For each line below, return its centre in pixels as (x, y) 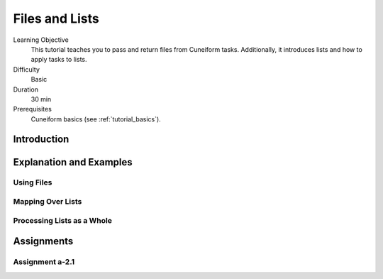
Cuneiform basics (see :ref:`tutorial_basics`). (96, 119)
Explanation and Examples (73, 162)
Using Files (33, 182)
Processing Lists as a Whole (63, 220)
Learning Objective (41, 40)
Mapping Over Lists (48, 202)
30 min (41, 99)
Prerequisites (33, 109)
